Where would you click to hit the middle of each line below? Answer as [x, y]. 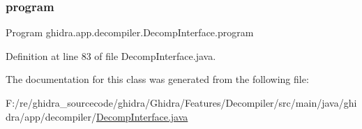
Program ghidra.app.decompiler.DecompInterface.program [130, 32]
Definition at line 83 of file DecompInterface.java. [111, 55]
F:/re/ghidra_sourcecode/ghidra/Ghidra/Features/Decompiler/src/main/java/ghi [181, 103]
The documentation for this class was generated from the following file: [157, 79]
